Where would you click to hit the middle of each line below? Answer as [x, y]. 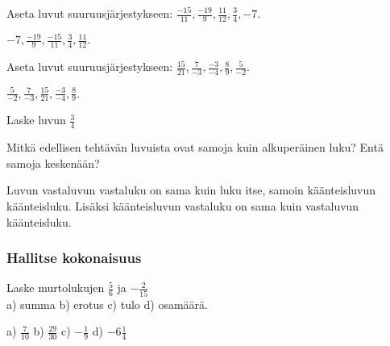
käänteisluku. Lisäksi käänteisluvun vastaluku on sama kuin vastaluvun [183, 205]
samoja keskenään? [53, 163]
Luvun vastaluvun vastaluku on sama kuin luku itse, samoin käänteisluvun [191, 190]
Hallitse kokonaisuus [74, 258]
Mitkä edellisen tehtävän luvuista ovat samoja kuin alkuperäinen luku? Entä [195, 147]
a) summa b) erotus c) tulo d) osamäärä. [107, 304]
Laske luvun [36, 120]
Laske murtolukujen [56, 288]
